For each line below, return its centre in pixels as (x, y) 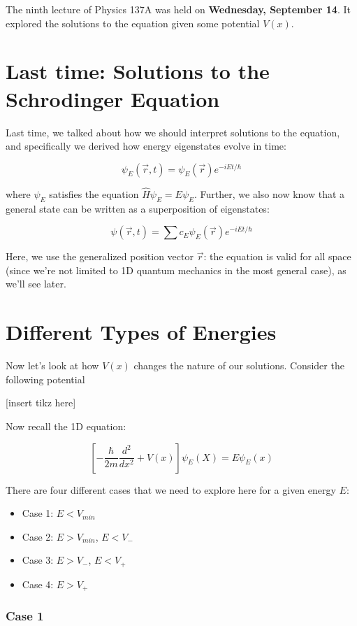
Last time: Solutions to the (138, 71)
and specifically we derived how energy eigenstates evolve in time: (146, 146)
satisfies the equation (94, 193)
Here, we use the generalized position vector (100, 256)
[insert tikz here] (41, 403)
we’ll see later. (36, 284)
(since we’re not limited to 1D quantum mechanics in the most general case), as (176, 270)
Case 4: (38, 584)
